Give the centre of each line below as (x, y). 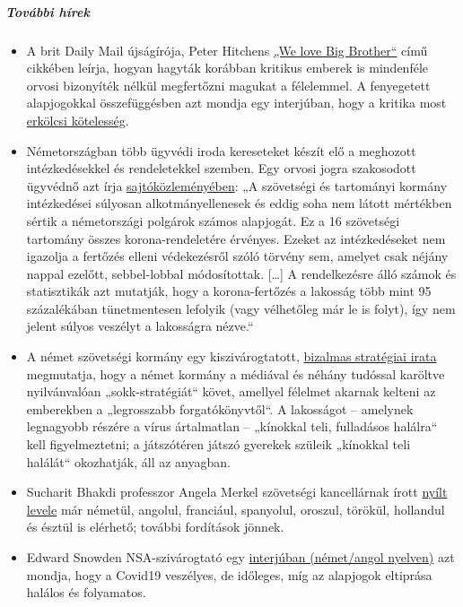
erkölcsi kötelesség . (78, 120)
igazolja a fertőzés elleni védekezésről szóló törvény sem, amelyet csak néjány (237, 256)
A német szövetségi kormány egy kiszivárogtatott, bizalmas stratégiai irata (231, 356)
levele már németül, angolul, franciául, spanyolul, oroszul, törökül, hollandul (236, 509)
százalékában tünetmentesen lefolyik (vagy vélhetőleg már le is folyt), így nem (241, 308)
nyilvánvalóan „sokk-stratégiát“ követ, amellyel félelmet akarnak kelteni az (231, 391)
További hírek (48, 11)
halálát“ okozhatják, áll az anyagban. (128, 461)
